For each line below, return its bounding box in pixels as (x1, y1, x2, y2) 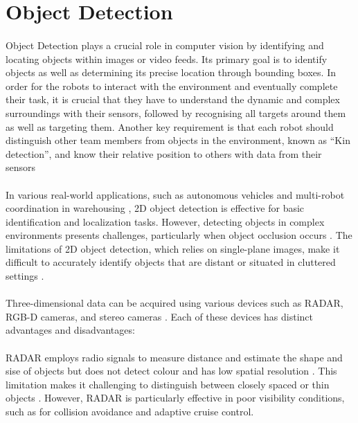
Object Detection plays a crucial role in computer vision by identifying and (6, 37, 324, 52)
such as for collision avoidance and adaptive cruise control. (6, 404, 254, 418)
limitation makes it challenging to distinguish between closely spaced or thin (6, 377, 330, 391)
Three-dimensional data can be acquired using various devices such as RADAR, (6, 296, 343, 310)
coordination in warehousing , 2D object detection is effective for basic (6, 201, 305, 215)
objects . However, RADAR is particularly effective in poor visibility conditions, (6, 390, 345, 405)
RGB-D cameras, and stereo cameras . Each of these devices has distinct (6, 309, 314, 323)
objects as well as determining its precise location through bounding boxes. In (6, 65, 336, 80)
